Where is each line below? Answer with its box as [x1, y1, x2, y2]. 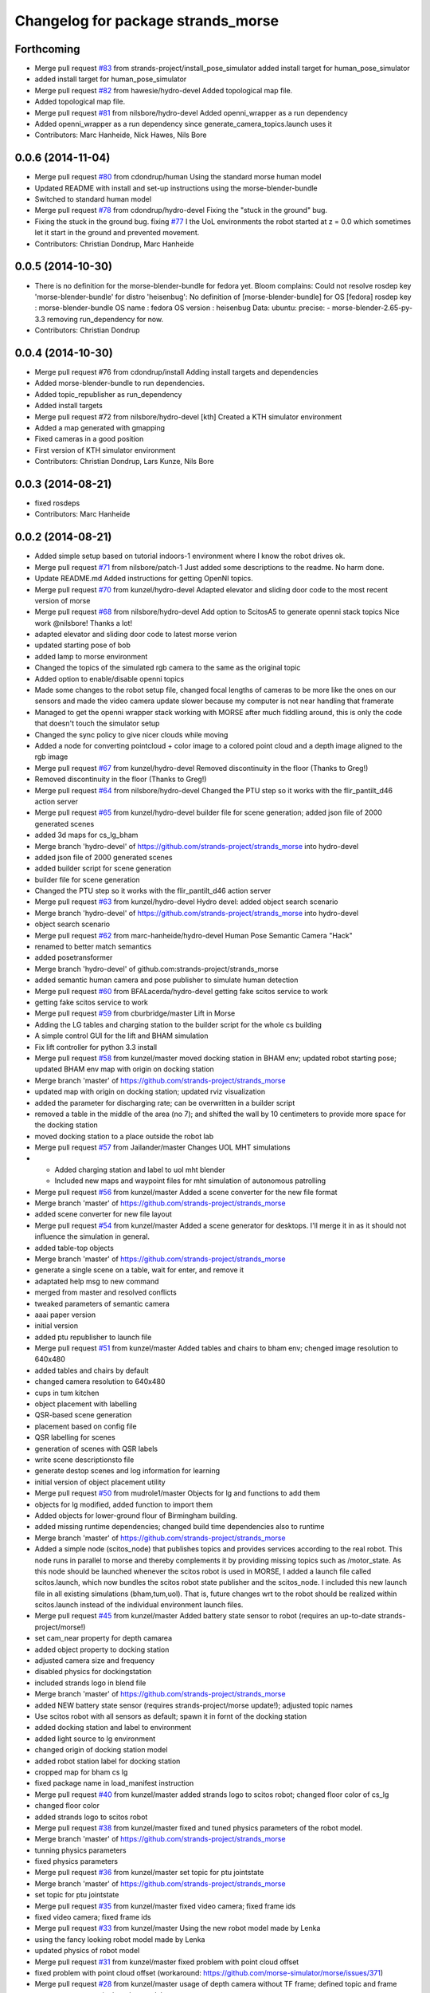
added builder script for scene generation [34, 863, 171, 873]
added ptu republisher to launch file [34, 1332, 152, 1342]
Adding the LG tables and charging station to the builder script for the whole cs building [34, 1020, 322, 1029]
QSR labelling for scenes [34, 1433, 115, 1442]
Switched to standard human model [34, 195, 151, 204]
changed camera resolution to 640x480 [34, 1377, 166, 1386]
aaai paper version [34, 1310, 96, 1319]
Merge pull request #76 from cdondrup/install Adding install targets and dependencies [34, 368, 319, 377]
